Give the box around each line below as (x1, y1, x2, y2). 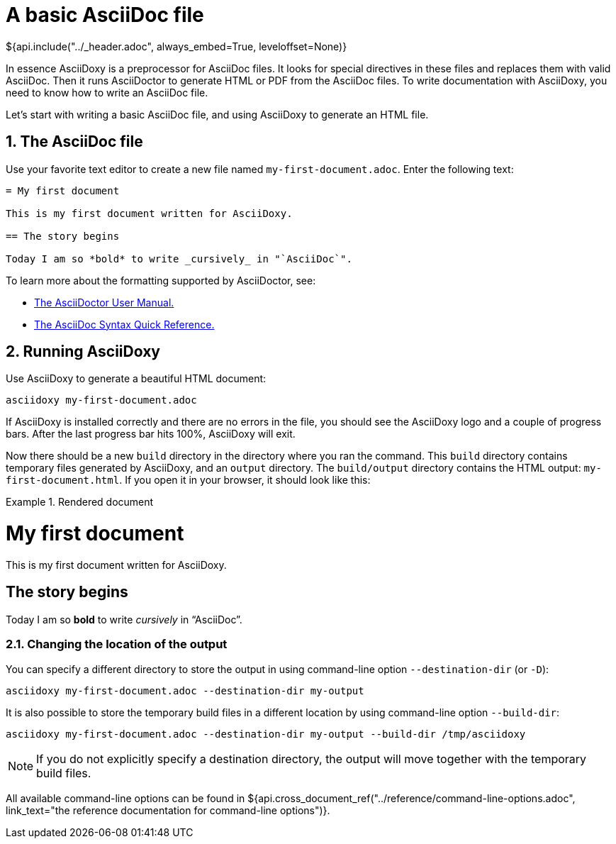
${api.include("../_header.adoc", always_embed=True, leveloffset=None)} (6, 40, 347, 52)
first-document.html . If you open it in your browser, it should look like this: (6, 474, 371, 487)
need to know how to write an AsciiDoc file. (6, 86, 208, 99)
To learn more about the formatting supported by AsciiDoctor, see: (6, 274, 316, 287)
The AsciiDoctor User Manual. (34, 296, 174, 309)
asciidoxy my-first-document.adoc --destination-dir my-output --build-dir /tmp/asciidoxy (6, 728, 526, 740)
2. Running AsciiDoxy (6, 343, 160, 361)
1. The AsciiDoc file (6, 133, 143, 151)
